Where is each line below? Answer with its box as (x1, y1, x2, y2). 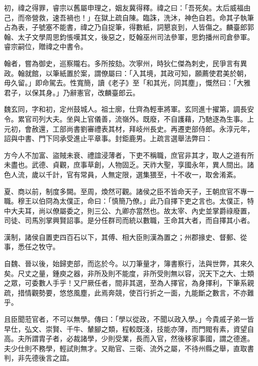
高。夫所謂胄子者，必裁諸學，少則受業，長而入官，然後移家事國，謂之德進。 (4, 333, 254, 344)
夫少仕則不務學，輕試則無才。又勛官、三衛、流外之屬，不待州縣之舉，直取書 (4, 343, 254, 353)
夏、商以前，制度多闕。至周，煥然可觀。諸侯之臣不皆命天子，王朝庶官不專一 (4, 186, 254, 196)
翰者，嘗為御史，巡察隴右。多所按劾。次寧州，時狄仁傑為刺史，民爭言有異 (4, 58, 247, 68)
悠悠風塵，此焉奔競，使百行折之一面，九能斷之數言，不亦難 (59, 287, 254, 297)
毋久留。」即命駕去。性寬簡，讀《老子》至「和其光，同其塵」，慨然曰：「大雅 (4, 77, 251, 88)
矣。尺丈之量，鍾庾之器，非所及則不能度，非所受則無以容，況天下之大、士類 (4, 268, 254, 278)
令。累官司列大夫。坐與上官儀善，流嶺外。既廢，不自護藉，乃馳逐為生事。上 (4, 113, 254, 124)
